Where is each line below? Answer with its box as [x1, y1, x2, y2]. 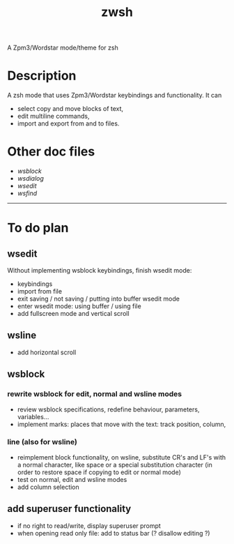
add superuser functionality [7, 503, 132, 515]
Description [7, 68, 77, 84]
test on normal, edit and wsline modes [17, 475, 127, 483]
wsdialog [17, 174, 44, 183]
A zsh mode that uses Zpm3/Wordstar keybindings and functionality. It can [7, 91, 222, 100]
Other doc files [7, 144, 95, 160]
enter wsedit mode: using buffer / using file [17, 302, 141, 310]
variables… [17, 412, 49, 421]
